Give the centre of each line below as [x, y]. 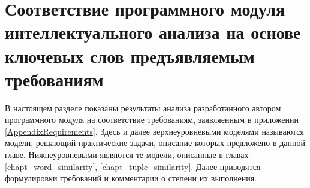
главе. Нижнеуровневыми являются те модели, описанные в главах [127, 155]
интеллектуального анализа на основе [153, 32]
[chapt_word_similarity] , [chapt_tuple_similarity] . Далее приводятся [133, 166]
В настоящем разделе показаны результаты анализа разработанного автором [143, 107]
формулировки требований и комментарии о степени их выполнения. [131, 178]
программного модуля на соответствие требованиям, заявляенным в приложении [152, 119]
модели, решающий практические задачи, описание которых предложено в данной [155, 143]
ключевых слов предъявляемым [130, 55]
